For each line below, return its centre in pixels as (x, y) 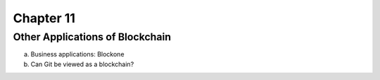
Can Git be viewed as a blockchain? (82, 64)
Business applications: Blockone (77, 54)
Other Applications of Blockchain (92, 37)
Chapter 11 (44, 18)
